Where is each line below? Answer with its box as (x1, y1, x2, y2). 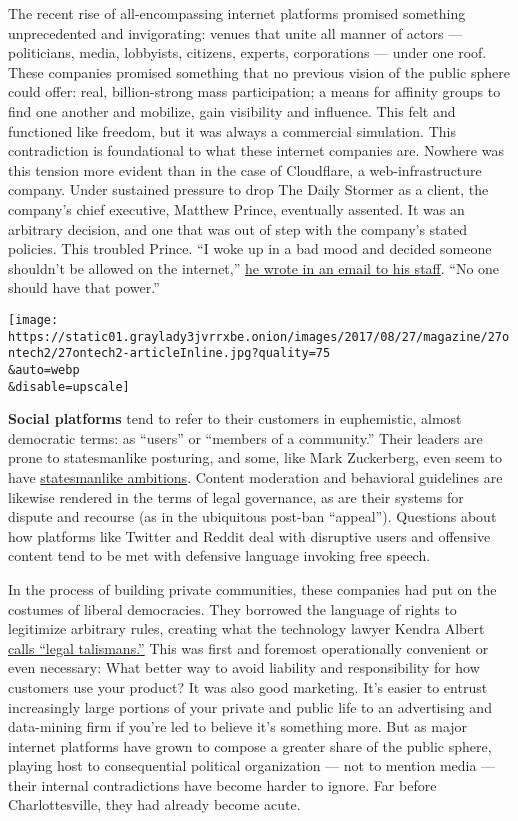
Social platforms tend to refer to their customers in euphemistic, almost (8, 408, 462, 429)
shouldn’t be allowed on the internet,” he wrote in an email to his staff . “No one (8, 257, 500, 278)
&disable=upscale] (8, 379, 130, 394)
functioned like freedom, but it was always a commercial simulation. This (8, 120, 456, 141)
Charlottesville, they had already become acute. (8, 794, 301, 815)
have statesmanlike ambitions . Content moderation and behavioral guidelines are (8, 466, 503, 487)
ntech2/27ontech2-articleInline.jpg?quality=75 (8, 346, 331, 361)
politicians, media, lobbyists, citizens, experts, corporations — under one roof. (8, 42, 487, 63)
